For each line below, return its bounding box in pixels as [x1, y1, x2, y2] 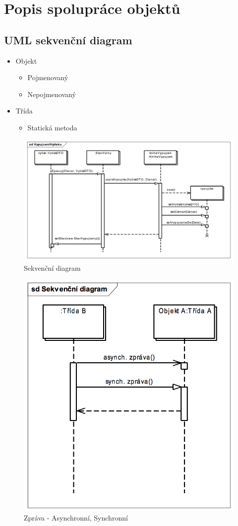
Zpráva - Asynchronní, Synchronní [24, 512, 128, 523]
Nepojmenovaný [27, 89, 76, 99]
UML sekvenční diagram [4, 32, 132, 47]
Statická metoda [27, 122, 77, 132]
